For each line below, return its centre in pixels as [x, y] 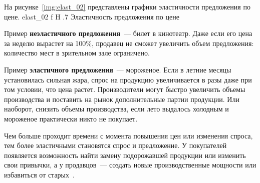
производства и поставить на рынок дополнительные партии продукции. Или [122, 99]
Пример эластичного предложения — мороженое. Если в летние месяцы [118, 69]
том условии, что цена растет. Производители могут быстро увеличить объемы [125, 89]
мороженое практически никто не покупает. [71, 118]
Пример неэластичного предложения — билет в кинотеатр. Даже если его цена [128, 33]
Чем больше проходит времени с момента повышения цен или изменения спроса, [128, 135]
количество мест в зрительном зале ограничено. [77, 53]
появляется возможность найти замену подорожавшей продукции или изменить [125, 155]
